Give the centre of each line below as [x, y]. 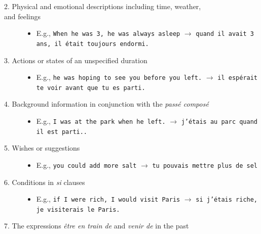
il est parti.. [62, 132]
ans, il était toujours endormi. [92, 44]
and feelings [23, 16]
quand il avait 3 [225, 34]
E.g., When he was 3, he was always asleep [108, 33]
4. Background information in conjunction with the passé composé [106, 104]
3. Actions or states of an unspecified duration [76, 60]
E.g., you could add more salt [86, 165]
